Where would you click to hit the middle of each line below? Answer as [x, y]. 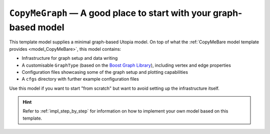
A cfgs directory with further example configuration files [80, 79]
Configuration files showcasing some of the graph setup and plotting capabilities [105, 72]
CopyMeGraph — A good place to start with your [110, 13]
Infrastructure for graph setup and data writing [70, 58]
